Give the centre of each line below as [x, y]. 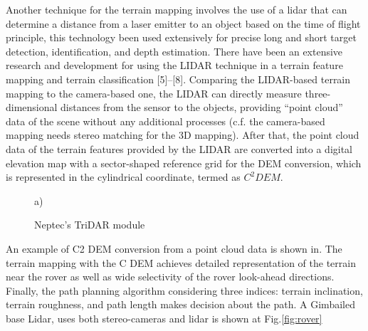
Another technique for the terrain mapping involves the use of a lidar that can [177, 9]
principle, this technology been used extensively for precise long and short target [181, 37]
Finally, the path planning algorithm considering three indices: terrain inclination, [184, 290]
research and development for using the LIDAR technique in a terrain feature [174, 65]
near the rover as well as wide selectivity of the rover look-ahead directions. [170, 277]
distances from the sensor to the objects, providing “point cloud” [202, 107]
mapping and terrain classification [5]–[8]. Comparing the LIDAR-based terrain [178, 79]
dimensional [32, 107]
